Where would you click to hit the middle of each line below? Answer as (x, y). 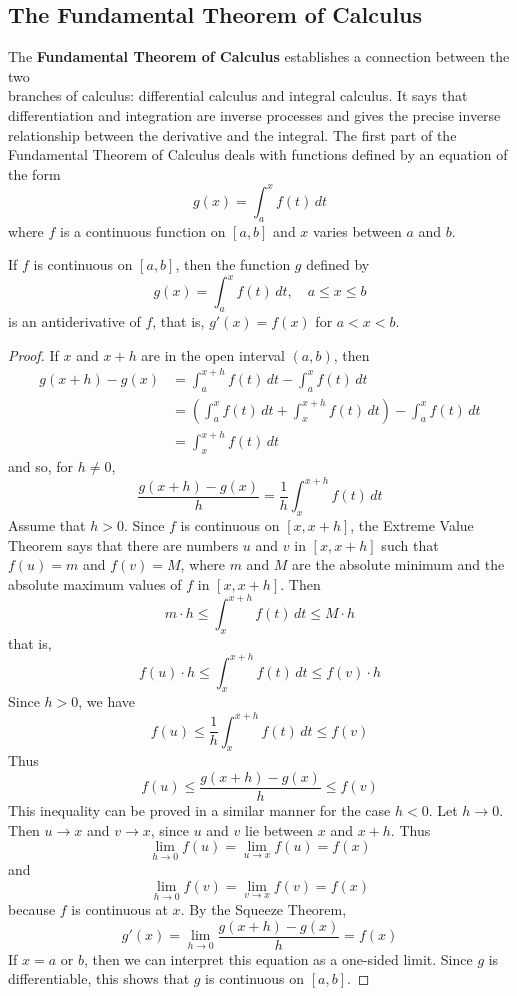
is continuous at (119, 909)
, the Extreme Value (412, 524)
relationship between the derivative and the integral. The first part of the (232, 134)
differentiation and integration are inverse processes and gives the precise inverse (254, 114)
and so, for (41, 466)
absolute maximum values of (95, 583)
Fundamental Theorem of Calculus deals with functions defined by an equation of (258, 154)
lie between (279, 829)
